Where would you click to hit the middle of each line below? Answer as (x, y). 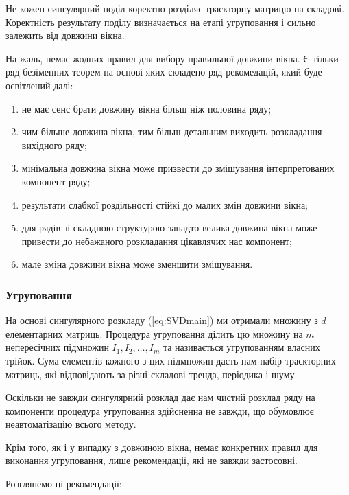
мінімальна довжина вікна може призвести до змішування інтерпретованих (178, 168)
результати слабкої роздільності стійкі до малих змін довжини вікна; (165, 204)
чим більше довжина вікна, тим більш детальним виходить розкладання (172, 131)
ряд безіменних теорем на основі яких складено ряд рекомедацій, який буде (164, 72)
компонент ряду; (56, 181)
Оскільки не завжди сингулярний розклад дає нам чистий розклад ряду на (160, 397)
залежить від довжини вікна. (65, 35)
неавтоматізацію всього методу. (71, 424)
